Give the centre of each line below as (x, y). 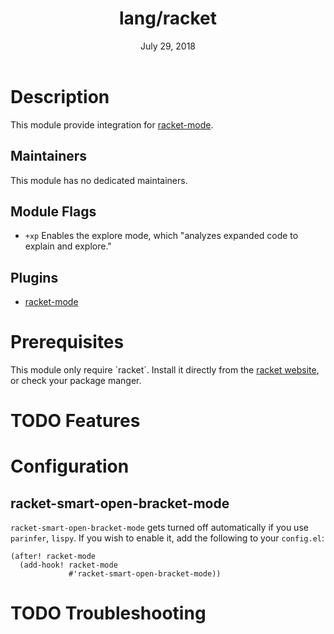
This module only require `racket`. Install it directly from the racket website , (165, 370)
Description (60, 96)
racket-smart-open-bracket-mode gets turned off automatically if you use (159, 528)
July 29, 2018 (168, 46)
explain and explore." (68, 246)
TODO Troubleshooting (108, 613)
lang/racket (168, 18)
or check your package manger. (76, 381)
